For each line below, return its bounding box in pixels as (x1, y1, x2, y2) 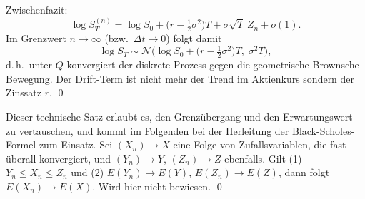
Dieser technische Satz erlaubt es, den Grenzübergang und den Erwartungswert (6, 108, 353, 123)
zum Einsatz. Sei (39, 137, 113, 152)
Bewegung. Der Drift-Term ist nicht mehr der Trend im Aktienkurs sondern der (6, 71, 355, 86)
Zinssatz (6, 85, 41, 100)
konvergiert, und (39, 150, 111, 165)
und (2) (71, 165, 104, 180)
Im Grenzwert (6, 31, 66, 46)
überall (6, 150, 36, 165)
